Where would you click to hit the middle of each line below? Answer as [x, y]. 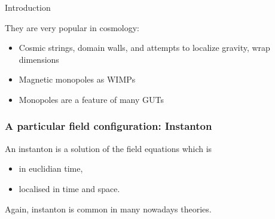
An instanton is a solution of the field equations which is [109, 148]
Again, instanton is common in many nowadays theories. [108, 209]
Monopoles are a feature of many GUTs [91, 99]
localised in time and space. [69, 188]
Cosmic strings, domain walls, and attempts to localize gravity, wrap [144, 48]
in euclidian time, [51, 168]
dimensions [39, 59]
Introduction [28, 7]
